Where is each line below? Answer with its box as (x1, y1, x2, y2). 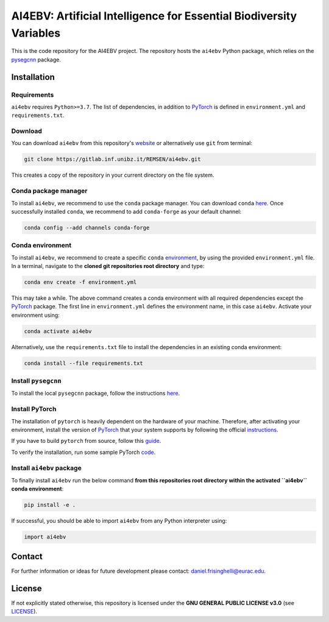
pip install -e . (24, 501, 76, 509)
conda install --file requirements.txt (24, 359, 143, 367)
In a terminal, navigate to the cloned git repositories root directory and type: (11, 263, 205, 270)
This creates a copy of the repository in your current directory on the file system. (11, 171, 214, 179)
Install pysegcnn (11, 376, 62, 385)
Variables (11, 26, 61, 40)
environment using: (11, 311, 60, 319)
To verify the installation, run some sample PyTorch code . (11, 448, 156, 456)
